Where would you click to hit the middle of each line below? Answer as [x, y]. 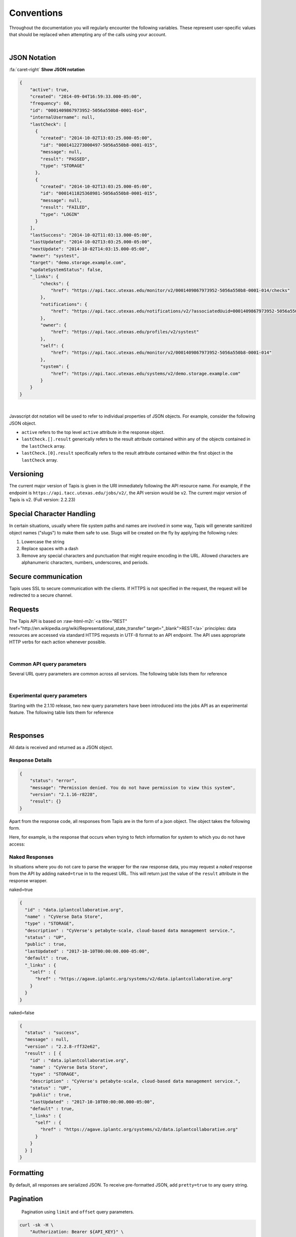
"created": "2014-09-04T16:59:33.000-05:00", [86, 96]
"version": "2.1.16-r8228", [64, 794]
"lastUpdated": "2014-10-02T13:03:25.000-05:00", [91, 242]
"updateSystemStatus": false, [66, 269]
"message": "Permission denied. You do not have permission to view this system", [133, 787]
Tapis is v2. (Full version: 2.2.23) [42, 500]
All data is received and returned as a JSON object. [61, 748]
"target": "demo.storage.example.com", [78, 263]
